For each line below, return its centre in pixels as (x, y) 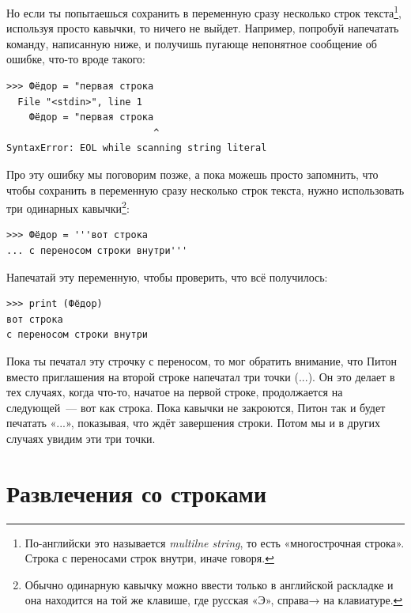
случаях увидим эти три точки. (81, 438)
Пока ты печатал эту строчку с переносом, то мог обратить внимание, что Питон (202, 361)
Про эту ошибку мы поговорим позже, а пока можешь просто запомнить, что (192, 174)
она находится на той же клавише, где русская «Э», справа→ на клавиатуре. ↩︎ (214, 600)
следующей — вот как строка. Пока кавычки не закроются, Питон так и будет (196, 407)
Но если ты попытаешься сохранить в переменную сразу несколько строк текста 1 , (204, 11)
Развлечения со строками (137, 492)
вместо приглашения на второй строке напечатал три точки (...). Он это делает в (201, 376)
